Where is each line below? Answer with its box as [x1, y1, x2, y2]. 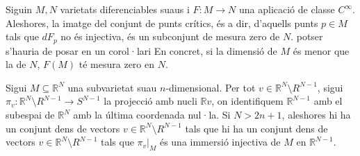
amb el [313, 94, 343, 108]
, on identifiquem [211, 94, 284, 108]
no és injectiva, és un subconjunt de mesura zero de [60, 29, 280, 44]
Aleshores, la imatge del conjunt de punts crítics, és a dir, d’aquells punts [6, 15, 318, 30]
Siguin [6, 2, 33, 16]
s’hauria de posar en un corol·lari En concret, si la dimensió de [6, 43, 277, 58]
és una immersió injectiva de [159, 135, 281, 149]
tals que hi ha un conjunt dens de [185, 121, 328, 135]
